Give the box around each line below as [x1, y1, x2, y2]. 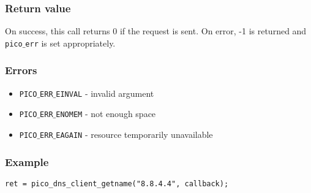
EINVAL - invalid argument [56, 86, 154, 99]
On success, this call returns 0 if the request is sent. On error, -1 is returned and [5, 25, 307, 37]
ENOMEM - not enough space [56, 107, 156, 120]
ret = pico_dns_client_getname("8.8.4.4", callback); [5, 179, 229, 188]
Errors [5, 62, 37, 78]
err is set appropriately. [25, 36, 116, 49]
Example [5, 154, 49, 169]
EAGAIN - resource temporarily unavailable [56, 128, 213, 140]
